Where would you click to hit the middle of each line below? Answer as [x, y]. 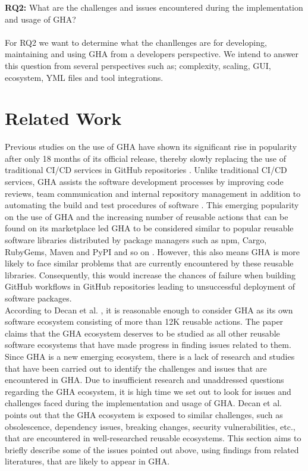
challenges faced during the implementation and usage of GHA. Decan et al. [143, 403]
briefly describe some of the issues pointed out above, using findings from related [152, 449]
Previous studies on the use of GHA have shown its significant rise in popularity [151, 147]
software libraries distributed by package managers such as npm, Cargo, [136, 240]
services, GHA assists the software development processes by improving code [144, 182]
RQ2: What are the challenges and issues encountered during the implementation [154, 7]
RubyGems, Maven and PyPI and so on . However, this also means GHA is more [152, 251]
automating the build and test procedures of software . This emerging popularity [152, 205]
